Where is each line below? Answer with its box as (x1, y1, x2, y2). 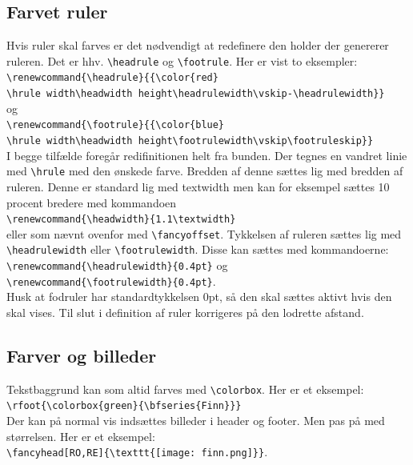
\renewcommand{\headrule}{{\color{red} (6, 72, 219, 84)
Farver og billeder (6, 343, 157, 367)
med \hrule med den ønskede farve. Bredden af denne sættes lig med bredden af (6, 162, 403, 179)
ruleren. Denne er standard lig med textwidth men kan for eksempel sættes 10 (6, 178, 390, 194)
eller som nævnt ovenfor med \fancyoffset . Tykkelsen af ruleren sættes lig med (6, 225, 402, 242)
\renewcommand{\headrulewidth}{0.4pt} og (6, 257, 228, 274)
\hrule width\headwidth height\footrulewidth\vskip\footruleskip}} (6, 135, 374, 147)
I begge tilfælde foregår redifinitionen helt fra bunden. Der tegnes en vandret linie (6, 146, 407, 163)
